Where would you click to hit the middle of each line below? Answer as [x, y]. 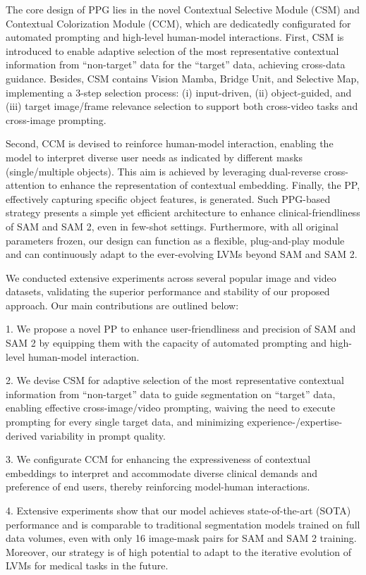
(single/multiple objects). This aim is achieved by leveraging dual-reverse [163, 171]
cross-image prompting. [56, 119]
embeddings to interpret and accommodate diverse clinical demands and [162, 472]
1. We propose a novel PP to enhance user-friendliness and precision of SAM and [181, 329]
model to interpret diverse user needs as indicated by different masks [154, 157]
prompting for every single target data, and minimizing [125, 422]
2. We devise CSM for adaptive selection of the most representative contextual [175, 380]
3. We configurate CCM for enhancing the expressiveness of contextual [158, 459]
